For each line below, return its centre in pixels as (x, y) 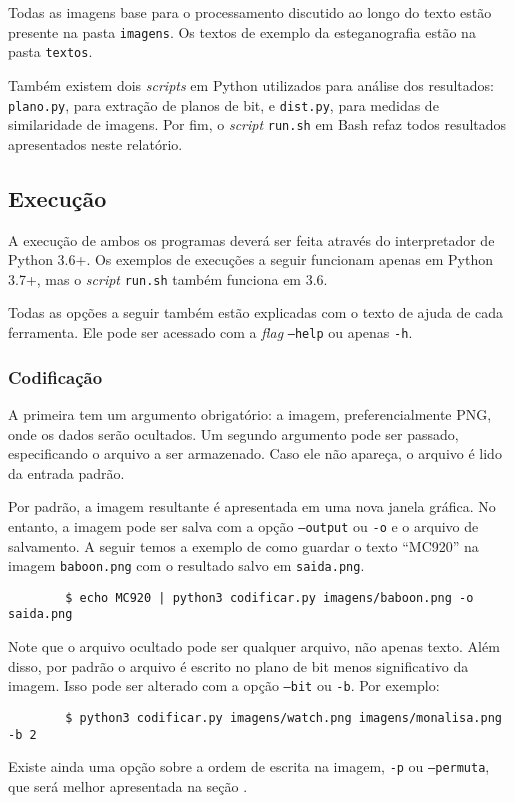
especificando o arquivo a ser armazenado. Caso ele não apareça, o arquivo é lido (255, 453)
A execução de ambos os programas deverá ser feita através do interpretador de (251, 239)
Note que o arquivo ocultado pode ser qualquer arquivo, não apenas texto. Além (254, 646)
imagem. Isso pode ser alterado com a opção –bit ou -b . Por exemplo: (224, 685)
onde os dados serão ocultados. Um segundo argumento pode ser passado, (233, 433)
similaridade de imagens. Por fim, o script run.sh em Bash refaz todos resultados (257, 124)
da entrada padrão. (66, 472)
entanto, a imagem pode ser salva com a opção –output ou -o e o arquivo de (243, 525)
